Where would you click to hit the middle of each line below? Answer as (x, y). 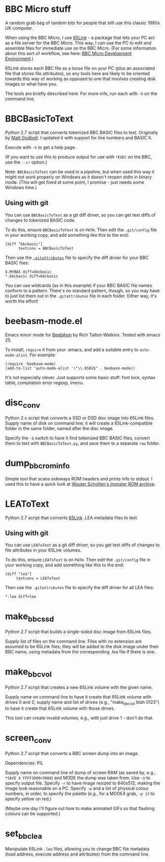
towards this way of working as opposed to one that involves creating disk (81, 79)
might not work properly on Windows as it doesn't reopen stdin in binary (79, 177)
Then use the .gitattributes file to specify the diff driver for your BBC (77, 258)
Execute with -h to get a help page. (41, 147)
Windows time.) (21, 187)
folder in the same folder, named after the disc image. (60, 429)
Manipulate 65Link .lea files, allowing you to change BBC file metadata (77, 849)
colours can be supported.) (33, 814)
